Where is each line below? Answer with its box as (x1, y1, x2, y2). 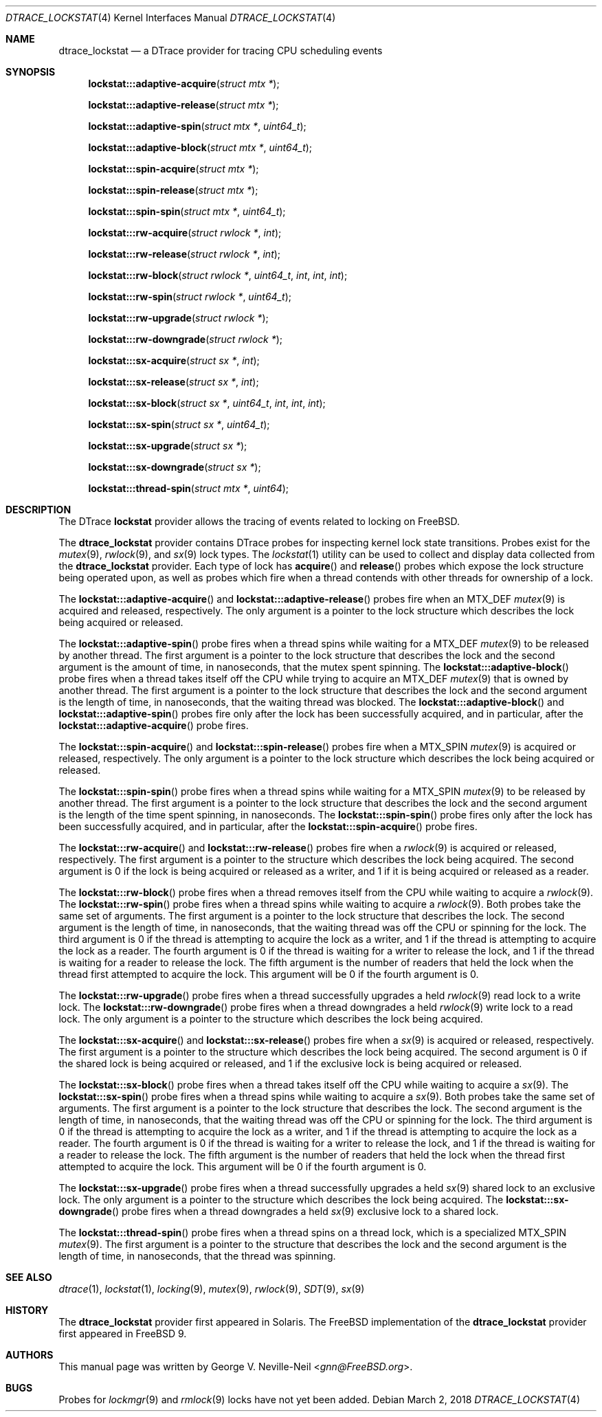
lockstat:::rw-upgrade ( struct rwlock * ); (88, 312, 269, 324)
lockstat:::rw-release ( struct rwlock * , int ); (88, 248, 281, 260)
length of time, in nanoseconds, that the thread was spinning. (58, 1250, 336, 1262)
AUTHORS (5, 1349, 54, 1361)
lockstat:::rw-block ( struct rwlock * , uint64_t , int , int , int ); (88, 269, 348, 281)
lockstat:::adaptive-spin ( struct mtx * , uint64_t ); (88, 120, 306, 132)
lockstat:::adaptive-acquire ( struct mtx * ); (88, 78, 280, 89)
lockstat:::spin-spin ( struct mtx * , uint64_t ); (88, 205, 286, 217)
